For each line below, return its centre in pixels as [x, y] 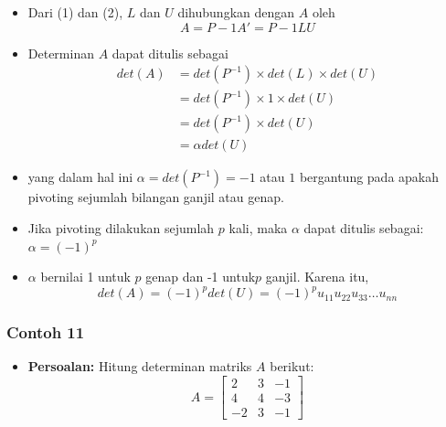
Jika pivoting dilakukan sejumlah [121, 227]
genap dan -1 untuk [201, 277]
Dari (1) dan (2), [75, 12]
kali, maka [258, 227]
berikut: [292, 366]
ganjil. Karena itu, [317, 277]
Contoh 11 [46, 332]
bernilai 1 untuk [85, 277]
